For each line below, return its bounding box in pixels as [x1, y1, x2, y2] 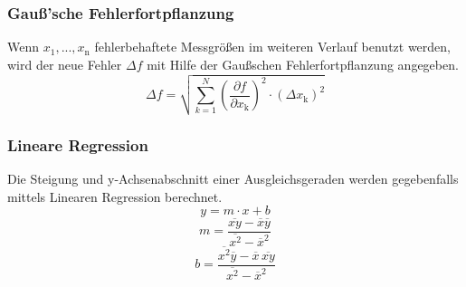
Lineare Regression [7, 133, 148, 156]
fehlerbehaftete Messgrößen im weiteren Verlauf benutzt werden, [94, 37, 452, 56]
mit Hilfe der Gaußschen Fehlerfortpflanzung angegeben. [147, 54, 459, 73]
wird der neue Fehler [7, 54, 122, 73]
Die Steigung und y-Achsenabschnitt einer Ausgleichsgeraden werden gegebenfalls [7, 169, 459, 188]
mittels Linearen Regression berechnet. [7, 187, 223, 206]
